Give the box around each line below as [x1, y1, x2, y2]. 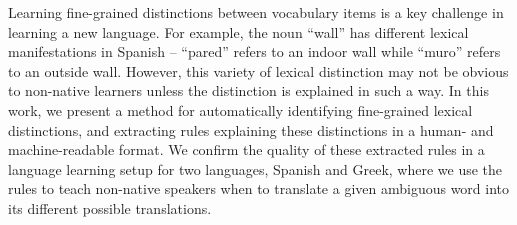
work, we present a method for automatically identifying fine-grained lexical [8, 99, 473, 120]
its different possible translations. [8, 197, 212, 218]
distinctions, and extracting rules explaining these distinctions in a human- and [8, 119, 494, 140]
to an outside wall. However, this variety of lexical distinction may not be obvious [8, 60, 509, 81]
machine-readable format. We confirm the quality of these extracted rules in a [8, 139, 485, 160]
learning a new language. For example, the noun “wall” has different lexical [8, 21, 469, 42]
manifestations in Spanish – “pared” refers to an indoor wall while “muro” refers [8, 41, 501, 62]
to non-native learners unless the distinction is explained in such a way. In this [8, 80, 489, 101]
